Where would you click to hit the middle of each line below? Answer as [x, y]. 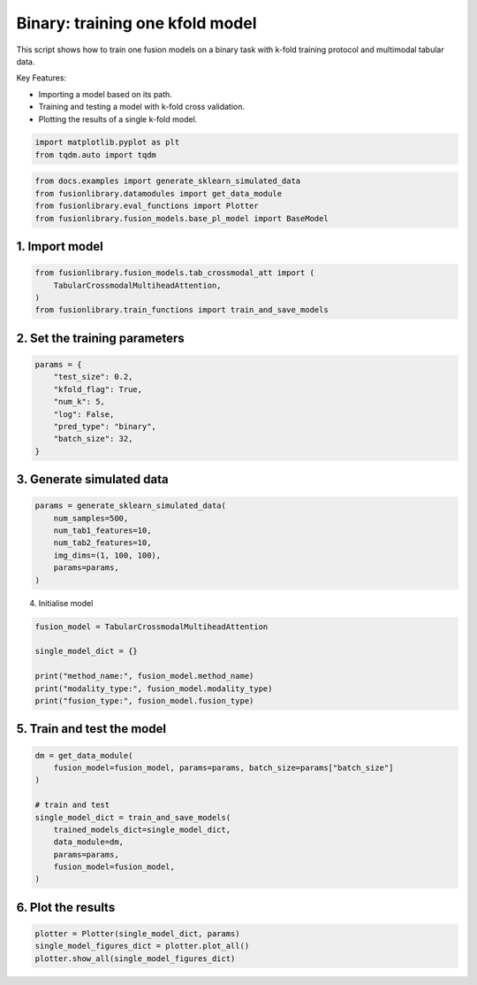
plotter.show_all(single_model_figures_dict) [135, 958]
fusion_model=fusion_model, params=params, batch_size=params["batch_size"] [223, 767]
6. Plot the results [66, 907]
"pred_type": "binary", [105, 426]
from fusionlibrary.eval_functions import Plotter [147, 206]
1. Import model [60, 246]
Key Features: [41, 78]
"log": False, [84, 414]
